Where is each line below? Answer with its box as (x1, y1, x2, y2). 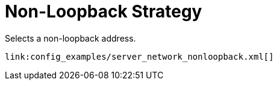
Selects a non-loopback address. (5, 33, 136, 43)
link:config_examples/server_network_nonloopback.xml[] (5, 51, 274, 61)
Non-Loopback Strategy (5, 1, 202, 22)
